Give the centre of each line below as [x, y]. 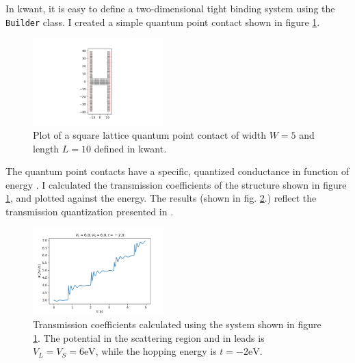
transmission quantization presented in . [90, 211]
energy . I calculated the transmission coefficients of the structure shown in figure [176, 184]
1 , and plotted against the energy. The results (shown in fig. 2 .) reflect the [161, 198]
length [46, 148]
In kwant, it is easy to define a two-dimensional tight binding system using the [170, 8]
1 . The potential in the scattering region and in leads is [149, 337]
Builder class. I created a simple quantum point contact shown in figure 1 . [163, 22]
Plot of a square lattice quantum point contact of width [149, 134]
